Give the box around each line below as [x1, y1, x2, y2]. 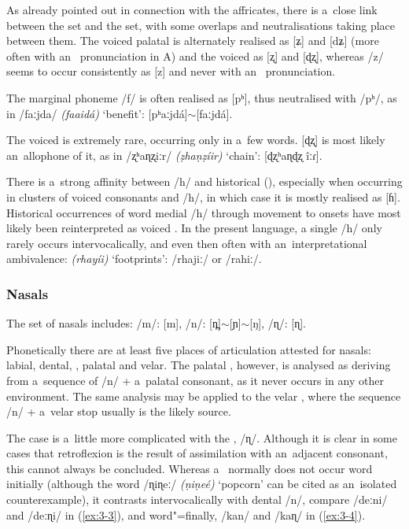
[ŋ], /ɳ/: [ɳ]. [249, 315, 307, 331]
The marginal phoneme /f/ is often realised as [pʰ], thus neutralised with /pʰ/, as [6, 89, 397, 105]
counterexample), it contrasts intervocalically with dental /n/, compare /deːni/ [6, 491, 388, 508]
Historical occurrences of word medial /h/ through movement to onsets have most [6, 204, 401, 220]
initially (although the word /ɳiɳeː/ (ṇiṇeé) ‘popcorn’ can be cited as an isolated [6, 475, 397, 492]
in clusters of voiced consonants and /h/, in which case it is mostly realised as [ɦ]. [6, 188, 400, 205]
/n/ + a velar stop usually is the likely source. [6, 403, 231, 420]
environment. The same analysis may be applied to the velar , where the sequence [6, 387, 401, 404]
